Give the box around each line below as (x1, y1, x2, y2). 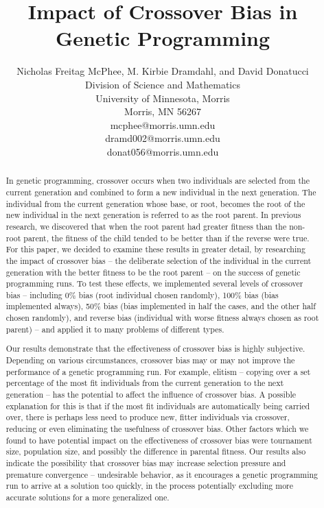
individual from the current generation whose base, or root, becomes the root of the (5, 197, 305, 209)
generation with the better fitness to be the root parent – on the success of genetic (5, 266, 301, 278)
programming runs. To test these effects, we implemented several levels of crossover (5, 278, 303, 289)
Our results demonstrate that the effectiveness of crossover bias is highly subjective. (5, 343, 305, 354)
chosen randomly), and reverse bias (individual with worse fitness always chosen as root (5, 312, 319, 324)
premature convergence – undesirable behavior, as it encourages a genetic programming (5, 468, 319, 480)
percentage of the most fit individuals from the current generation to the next (5, 377, 284, 389)
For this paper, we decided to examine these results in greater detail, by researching (5, 243, 305, 255)
